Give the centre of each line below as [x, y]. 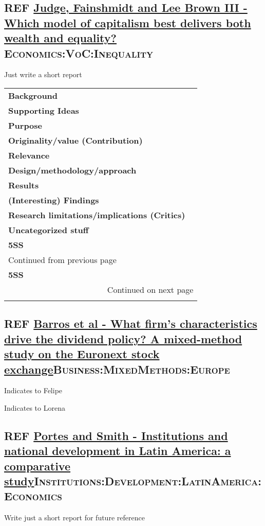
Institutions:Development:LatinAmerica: [148, 481]
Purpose [25, 125]
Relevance [29, 155]
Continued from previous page [62, 259]
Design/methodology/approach [72, 170]
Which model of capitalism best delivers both [128, 22]
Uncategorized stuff [49, 230]
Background [33, 95]
